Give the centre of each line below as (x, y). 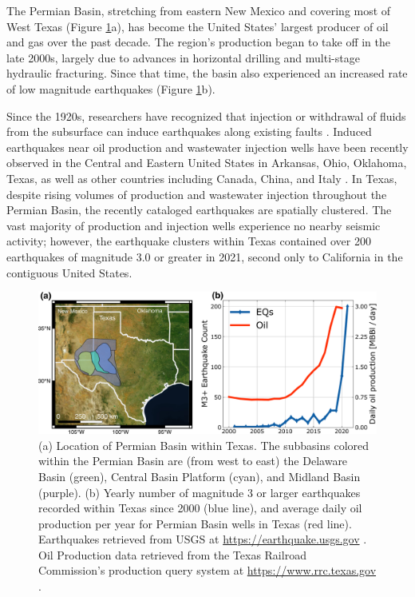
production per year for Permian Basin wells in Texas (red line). (195, 523)
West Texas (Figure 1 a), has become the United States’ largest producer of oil (198, 26)
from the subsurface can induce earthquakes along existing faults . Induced (189, 131)
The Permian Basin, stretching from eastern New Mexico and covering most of (199, 10)
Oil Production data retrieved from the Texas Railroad (172, 554)
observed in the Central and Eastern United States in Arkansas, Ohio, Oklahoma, (207, 163)
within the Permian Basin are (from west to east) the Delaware (193, 461)
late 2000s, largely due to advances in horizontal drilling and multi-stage (183, 57)
